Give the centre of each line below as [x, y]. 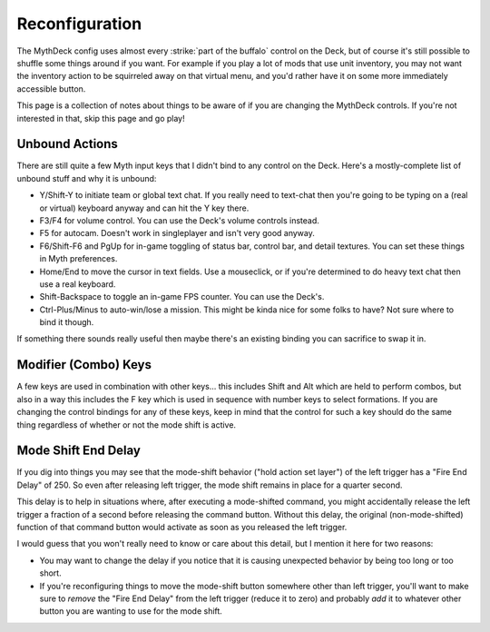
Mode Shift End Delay [78, 451]
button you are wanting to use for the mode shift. [131, 611]
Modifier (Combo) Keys [84, 365]
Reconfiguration [79, 24]
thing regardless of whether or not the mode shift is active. [126, 425]
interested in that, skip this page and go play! [101, 118]
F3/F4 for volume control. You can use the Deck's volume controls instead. [179, 220]
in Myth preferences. [78, 259]
